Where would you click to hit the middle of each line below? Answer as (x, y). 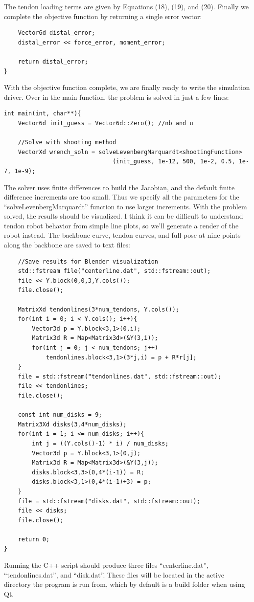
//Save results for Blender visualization (88, 261)
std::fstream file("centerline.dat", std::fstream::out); (114, 271)
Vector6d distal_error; (57, 33)
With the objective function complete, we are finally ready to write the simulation (127, 87)
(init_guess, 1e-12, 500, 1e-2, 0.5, (174, 162)
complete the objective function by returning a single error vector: (103, 16)
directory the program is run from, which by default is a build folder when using (125, 584)
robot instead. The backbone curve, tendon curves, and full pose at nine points (122, 235)
